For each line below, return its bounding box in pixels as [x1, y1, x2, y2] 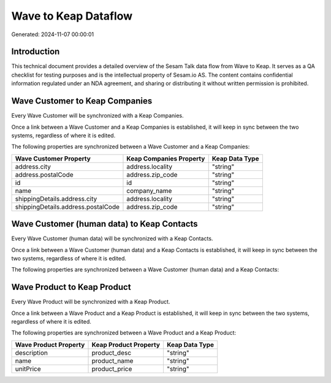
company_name [126, 186, 172, 195]
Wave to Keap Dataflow [11, 9, 133, 23]
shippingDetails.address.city [15, 194, 97, 203]
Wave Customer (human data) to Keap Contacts [11, 219, 199, 229]
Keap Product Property [91, 340, 161, 349]
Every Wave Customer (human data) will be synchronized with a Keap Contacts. [11, 235, 213, 242]
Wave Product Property [15, 340, 85, 349]
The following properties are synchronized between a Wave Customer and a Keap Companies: [11, 143, 250, 150]
